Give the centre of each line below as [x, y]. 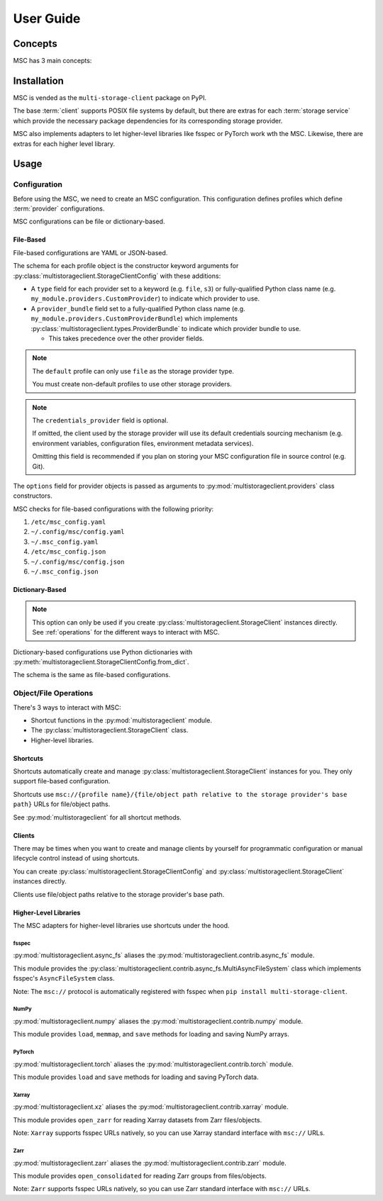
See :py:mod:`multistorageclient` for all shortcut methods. [98, 817]
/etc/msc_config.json [68, 552]
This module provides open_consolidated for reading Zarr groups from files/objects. [140, 1175]
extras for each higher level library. [64, 144]
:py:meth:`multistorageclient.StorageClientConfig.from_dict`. [101, 661]
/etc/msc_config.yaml [68, 522]
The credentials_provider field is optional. [100, 420]
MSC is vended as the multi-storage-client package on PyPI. [110, 97]
